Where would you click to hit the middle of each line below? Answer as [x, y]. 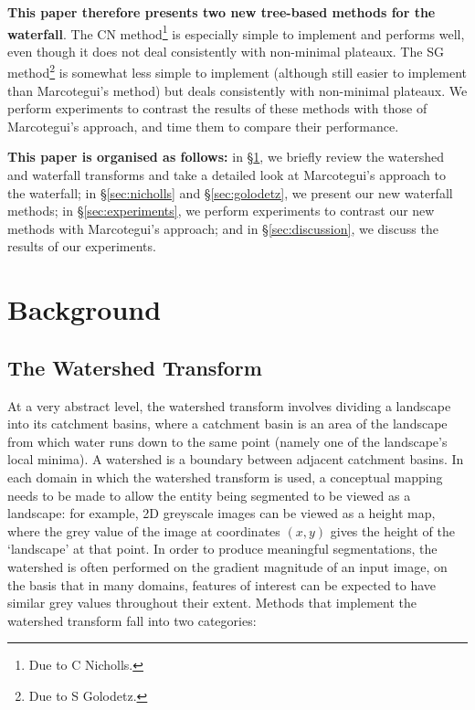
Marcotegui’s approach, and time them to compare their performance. [203, 126]
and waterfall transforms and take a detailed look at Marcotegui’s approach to [227, 175]
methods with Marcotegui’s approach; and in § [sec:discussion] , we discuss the [223, 228]
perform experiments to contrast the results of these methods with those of [217, 108]
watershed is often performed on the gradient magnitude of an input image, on [227, 566]
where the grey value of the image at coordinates [144, 530]
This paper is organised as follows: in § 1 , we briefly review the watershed [226, 157]
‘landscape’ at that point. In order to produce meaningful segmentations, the [222, 549]
